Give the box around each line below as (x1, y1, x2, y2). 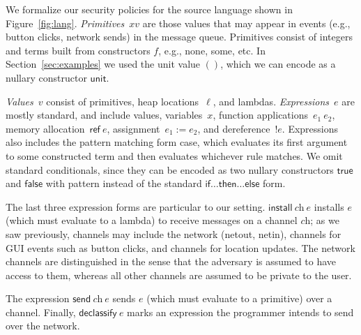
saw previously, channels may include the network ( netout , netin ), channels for (6, 226, 341, 241)
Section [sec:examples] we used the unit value (6, 57, 201, 71)
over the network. (6, 318, 80, 333)
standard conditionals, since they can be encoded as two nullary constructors (6, 162, 334, 177)
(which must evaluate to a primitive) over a (146, 291, 332, 306)
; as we (310, 213, 339, 228)
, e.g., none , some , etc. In (158, 43, 266, 57)
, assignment (107, 121, 160, 135)
